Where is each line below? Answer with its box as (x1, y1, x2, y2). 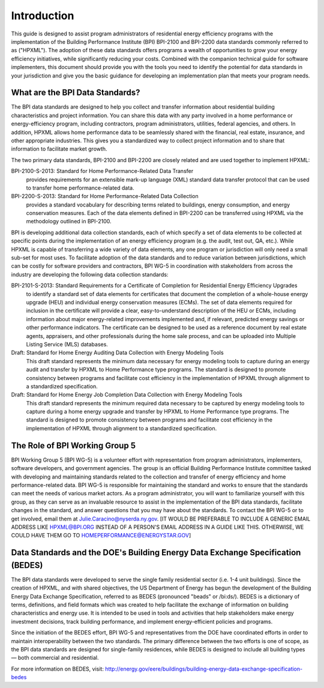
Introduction (11, 9, 74, 22)
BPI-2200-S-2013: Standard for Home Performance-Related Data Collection (11, 193, 199, 200)
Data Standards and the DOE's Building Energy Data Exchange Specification (11, 548, 301, 558)
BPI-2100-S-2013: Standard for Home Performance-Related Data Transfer (11, 167, 194, 175)
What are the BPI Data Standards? (11, 88, 140, 98)
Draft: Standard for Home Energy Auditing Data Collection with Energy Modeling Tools (11, 349, 224, 357)
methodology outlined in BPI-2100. (26, 218, 112, 225)
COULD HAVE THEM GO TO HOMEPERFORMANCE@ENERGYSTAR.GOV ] (11, 532, 191, 539)
